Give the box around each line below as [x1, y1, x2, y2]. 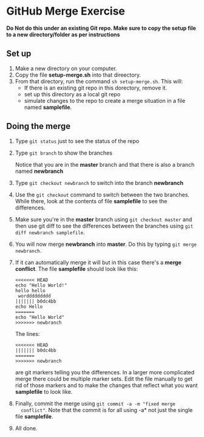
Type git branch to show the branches [15, 149, 112, 156]
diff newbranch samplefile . [15, 228, 85, 236]
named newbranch [15, 167, 64, 175]
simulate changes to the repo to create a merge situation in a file [24, 97, 186, 104]
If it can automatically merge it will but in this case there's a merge [15, 259, 182, 266]
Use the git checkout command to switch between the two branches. [15, 191, 190, 198]
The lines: [15, 330, 40, 337]
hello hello [15, 287, 46, 293]
